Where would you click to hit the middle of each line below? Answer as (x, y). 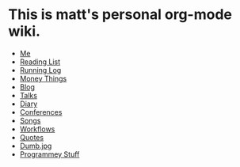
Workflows (37, 129)
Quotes (32, 137)
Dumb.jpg (36, 146)
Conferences (41, 112)
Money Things (43, 78)
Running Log (40, 70)
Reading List (40, 62)
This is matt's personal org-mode (120, 15)
